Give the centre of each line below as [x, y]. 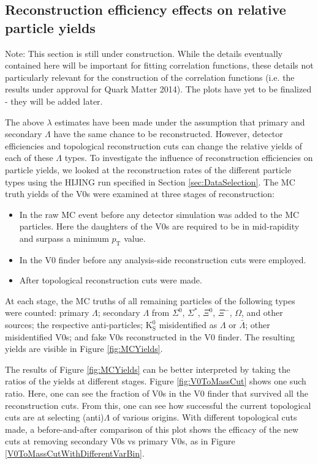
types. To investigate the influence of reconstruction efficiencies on [189, 158]
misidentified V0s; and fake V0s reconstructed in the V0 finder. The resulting [150, 336]
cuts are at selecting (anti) [55, 417]
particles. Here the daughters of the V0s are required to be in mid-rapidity [159, 226]
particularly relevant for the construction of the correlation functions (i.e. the [150, 77]
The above [25, 122]
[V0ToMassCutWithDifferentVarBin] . [75, 453]
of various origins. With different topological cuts [205, 417]
